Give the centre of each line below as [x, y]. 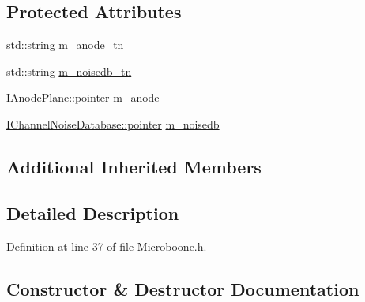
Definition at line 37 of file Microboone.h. [107, 246]
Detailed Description [93, 213]
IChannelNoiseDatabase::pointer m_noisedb [113, 123]
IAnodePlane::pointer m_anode [83, 97]
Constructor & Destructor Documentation [183, 288]
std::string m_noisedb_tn [69, 71]
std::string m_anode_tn [65, 45]
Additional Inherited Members [134, 166]
